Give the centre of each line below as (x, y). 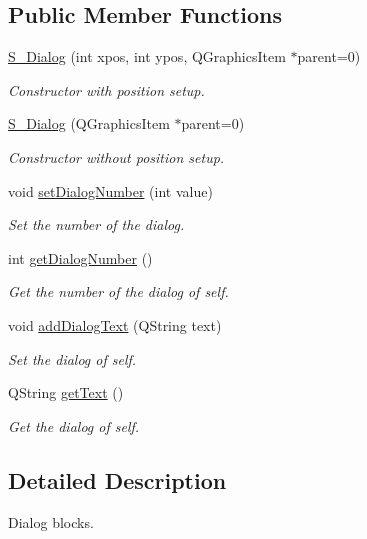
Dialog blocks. (51, 521)
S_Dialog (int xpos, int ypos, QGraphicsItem (147, 56)
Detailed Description (117, 479)
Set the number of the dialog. (96, 224)
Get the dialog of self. (74, 425)
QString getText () (66, 392)
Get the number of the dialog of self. (118, 291)
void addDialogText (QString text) (115, 324)
